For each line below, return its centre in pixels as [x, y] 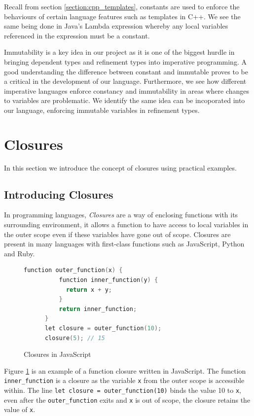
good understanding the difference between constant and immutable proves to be [126, 71]
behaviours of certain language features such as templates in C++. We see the [122, 16]
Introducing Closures [59, 194]
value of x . [20, 409]
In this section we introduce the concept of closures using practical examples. [120, 167]
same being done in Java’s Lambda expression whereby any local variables [116, 26]
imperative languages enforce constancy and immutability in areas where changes [127, 90]
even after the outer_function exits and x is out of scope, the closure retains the [127, 399]
